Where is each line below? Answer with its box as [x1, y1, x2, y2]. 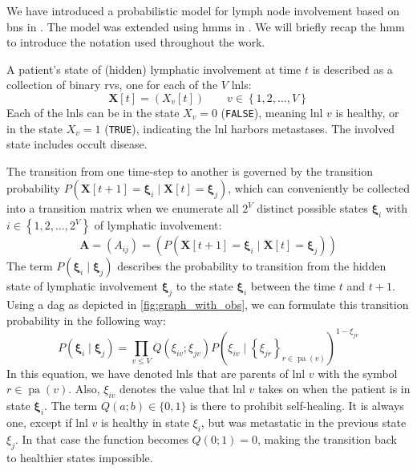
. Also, [68, 380, 100, 397]
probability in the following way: [6, 311, 166, 328]
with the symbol [318, 364, 398, 381]
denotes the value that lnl [119, 380, 245, 397]
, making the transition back [257, 430, 398, 447]
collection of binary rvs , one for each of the [6, 76, 218, 93]
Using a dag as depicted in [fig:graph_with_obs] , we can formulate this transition [6, 296, 409, 313]
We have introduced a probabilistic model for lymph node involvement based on [6, 2, 399, 18]
